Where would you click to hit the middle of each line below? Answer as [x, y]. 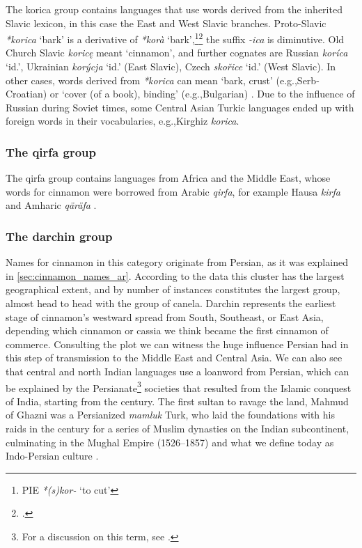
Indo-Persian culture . [52, 456]
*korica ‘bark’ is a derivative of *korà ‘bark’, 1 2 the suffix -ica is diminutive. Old [175, 38]
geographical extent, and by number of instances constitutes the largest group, [173, 289]
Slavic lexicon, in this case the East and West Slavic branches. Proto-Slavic [166, 23]
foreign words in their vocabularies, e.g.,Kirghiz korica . [123, 121]
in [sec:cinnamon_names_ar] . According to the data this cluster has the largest [175, 275]
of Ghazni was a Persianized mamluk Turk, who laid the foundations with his [170, 415]
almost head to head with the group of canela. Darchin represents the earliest [171, 303]
